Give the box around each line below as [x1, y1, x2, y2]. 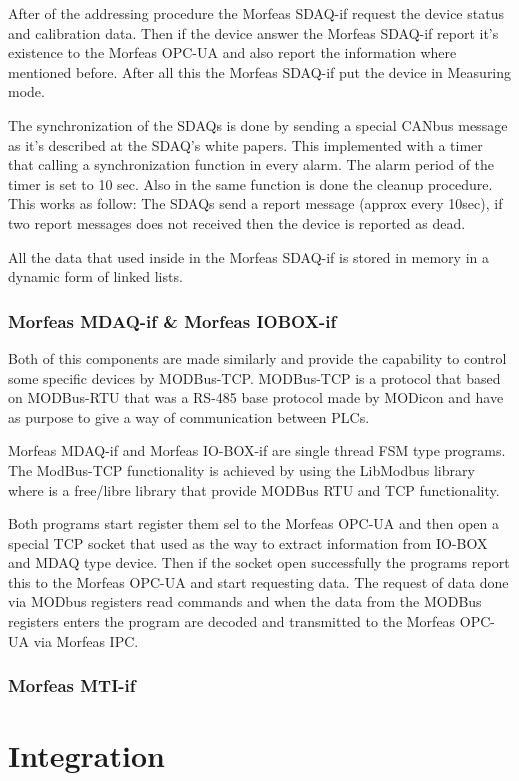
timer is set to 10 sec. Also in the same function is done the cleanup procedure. [8, 173, 493, 194]
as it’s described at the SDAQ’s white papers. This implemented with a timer [8, 134, 483, 155]
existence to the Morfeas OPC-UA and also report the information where [8, 42, 457, 63]
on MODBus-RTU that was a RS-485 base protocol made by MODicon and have [8, 387, 504, 408]
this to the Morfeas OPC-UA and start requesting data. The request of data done [8, 571, 509, 592]
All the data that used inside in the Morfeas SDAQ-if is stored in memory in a [8, 246, 489, 267]
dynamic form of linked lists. [8, 266, 183, 287]
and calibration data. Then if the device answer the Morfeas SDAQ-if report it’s [8, 22, 499, 43]
